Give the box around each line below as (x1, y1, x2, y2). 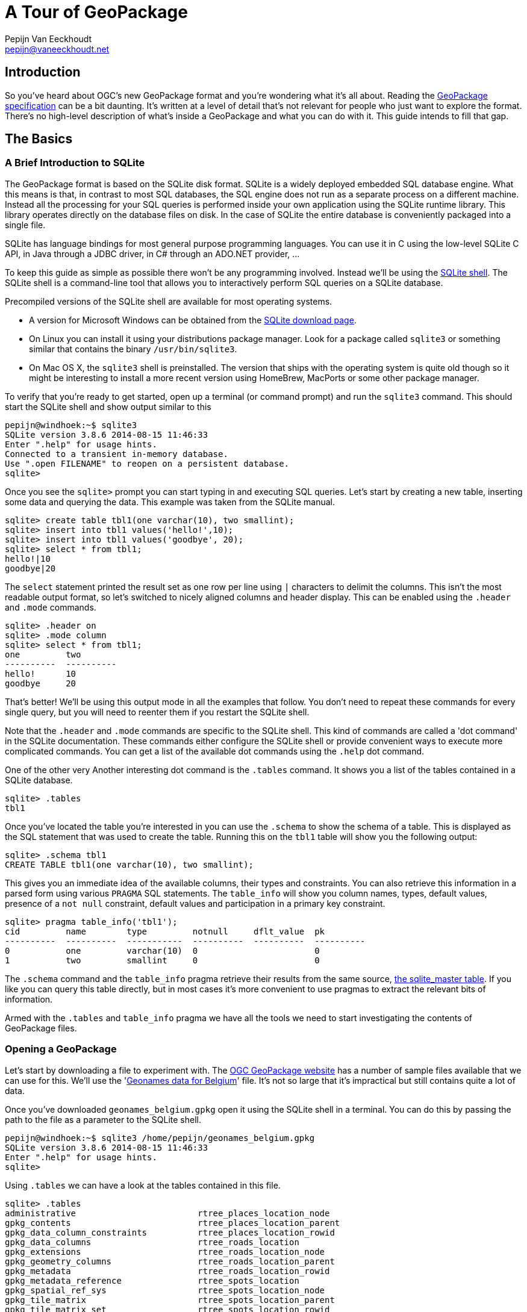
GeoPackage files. (5, 1022, 77, 1033)
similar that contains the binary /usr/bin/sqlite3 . (29, 343, 237, 354)
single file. (5, 219, 46, 230)
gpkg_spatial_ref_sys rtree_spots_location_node (5, 1285, 325, 1295)
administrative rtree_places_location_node (5, 1208, 330, 1218)
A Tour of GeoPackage (5, 2, 188, 22)
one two (5, 649, 81, 659)
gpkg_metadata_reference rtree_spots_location (5, 1275, 299, 1286)
